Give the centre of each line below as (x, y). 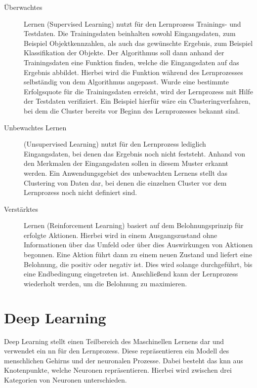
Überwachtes (23, 7)
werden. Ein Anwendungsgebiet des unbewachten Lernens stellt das (126, 173)
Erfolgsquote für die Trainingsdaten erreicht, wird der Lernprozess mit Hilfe (138, 91)
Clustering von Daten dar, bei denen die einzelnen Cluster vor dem (125, 182)
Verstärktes (21, 209)
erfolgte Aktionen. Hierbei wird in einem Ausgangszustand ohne (121, 235)
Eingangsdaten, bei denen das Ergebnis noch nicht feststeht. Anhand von (135, 153)
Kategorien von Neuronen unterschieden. (65, 379)
